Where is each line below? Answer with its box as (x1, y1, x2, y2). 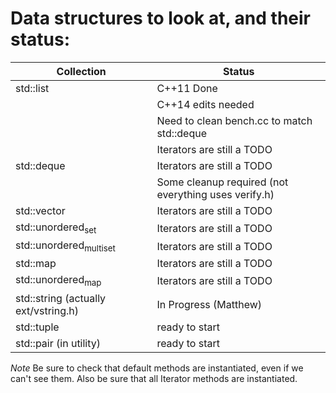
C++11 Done (156, 81, 218, 95)
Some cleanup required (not (156, 175, 289, 189)
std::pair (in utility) (15, 336, 102, 350)
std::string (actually (15, 291, 107, 305)
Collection (56, 64, 107, 78)
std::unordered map (15, 273, 102, 289)
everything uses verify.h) (156, 187, 275, 201)
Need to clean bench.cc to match (156, 113, 313, 127)
